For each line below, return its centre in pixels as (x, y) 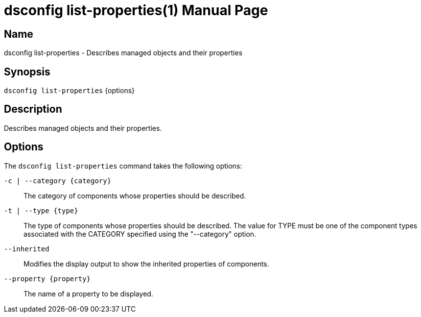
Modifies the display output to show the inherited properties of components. (146, 264)
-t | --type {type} (41, 210)
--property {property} (47, 279)
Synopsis (27, 72)
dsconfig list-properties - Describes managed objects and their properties (123, 53)
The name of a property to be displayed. (88, 293)
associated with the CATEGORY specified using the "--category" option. (140, 234)
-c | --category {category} (58, 181)
